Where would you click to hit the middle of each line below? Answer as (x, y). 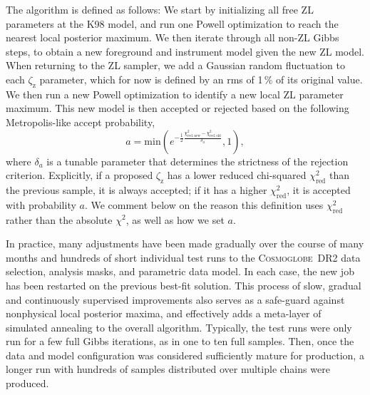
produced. (27, 383)
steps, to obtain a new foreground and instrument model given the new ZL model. (185, 51)
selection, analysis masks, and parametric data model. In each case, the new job (180, 271)
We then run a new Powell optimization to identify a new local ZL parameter (175, 94)
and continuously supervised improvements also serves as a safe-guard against (175, 299)
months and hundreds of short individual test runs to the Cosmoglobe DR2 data (183, 257)
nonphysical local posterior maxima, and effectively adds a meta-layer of (164, 313)
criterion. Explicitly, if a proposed (79, 175)
